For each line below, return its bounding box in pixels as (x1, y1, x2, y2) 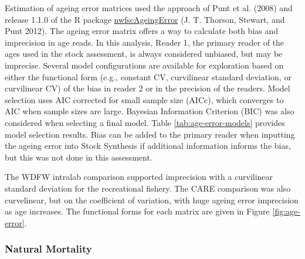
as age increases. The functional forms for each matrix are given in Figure (5, 205, 270, 217)
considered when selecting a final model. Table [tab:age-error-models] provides (5, 116, 285, 128)
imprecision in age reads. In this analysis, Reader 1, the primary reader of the (5, 36, 284, 48)
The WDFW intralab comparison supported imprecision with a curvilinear (5, 171, 273, 183)
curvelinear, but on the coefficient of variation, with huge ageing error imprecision (5, 193, 299, 206)
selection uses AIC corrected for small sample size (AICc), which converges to (5, 93, 284, 105)
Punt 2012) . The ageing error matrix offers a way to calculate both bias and (5, 25, 279, 37)
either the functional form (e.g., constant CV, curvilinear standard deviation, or (5, 70, 292, 83)
